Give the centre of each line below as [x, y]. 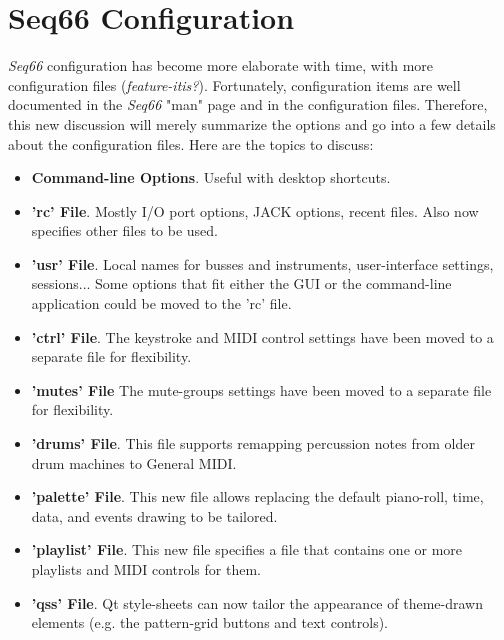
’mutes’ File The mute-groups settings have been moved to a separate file [261, 389]
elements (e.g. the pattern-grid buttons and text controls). [209, 622]
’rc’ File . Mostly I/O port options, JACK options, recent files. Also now [255, 210]
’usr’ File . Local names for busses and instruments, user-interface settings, [262, 263]
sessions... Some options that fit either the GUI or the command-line [241, 283]
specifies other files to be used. [125, 230]
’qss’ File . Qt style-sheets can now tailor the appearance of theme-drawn [257, 602]
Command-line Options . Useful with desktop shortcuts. [211, 177]
